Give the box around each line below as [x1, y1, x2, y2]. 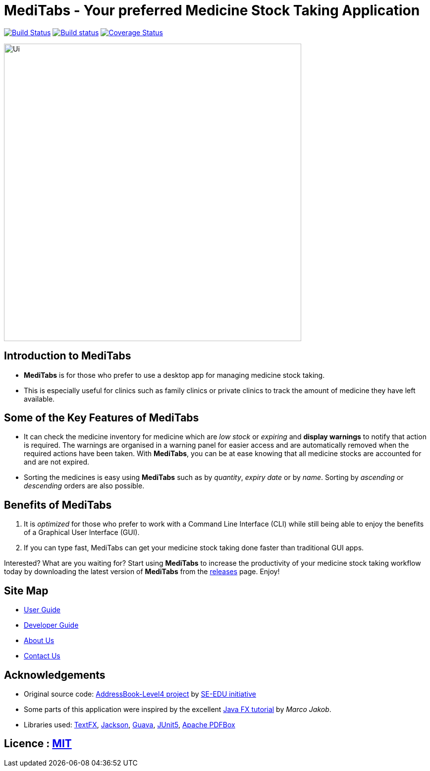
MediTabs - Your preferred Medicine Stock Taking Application [4, 2, 420, 19]
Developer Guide [24, 621, 79, 630]
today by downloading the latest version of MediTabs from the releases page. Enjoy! [4, 567, 280, 576]
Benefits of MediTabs [4, 498, 112, 511]
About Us [24, 636, 54, 645]
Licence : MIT [4, 737, 72, 750]
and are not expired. [24, 458, 90, 467]
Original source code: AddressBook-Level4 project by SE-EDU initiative [24, 689, 256, 698]
